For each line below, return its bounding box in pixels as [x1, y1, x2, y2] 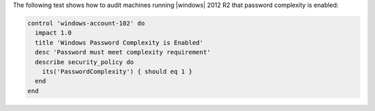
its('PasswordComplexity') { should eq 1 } [42, 68, 192, 75]
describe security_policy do [35, 58, 135, 65]
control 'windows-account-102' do [27, 19, 145, 27]
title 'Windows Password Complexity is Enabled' [35, 39, 204, 46]
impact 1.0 [35, 29, 72, 37]
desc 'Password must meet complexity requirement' [35, 48, 211, 57]
